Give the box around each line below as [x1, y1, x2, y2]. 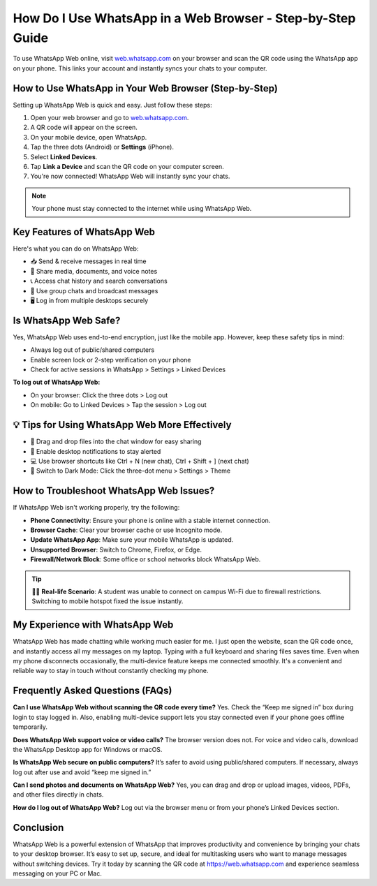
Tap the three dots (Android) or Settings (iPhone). [30, 143, 175, 152]
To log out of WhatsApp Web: [13, 378, 101, 387]
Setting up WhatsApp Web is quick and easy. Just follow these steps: [13, 101, 212, 109]
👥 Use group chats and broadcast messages [30, 286, 158, 295]
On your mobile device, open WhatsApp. [30, 133, 147, 141]
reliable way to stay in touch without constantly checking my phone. [13, 667, 209, 675]
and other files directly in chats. [13, 790, 104, 799]
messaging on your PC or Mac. [13, 869, 103, 878]
